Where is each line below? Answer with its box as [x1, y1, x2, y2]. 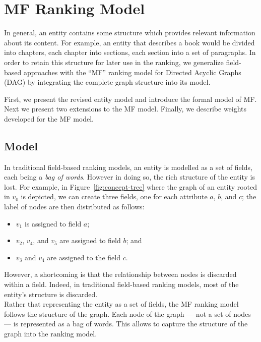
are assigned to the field [47, 252, 120, 262]
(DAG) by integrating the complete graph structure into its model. [4, 77, 211, 87]
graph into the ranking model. [4, 328, 97, 338]
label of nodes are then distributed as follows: [4, 201, 145, 212]
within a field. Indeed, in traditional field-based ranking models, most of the [4, 279, 239, 290]
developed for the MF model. [4, 113, 94, 124]
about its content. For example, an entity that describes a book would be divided [4, 37, 255, 47]
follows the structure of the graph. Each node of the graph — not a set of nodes [4, 308, 251, 319]
